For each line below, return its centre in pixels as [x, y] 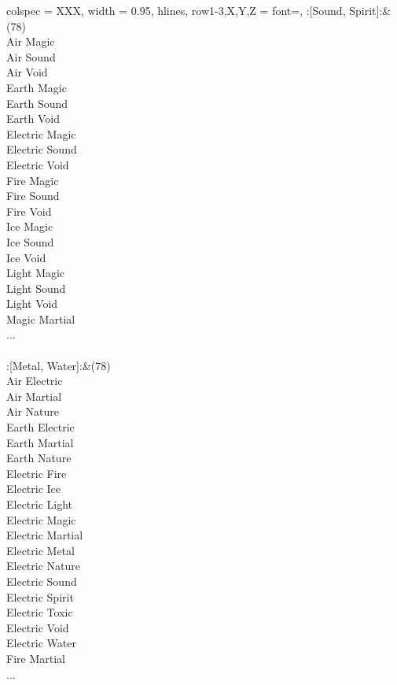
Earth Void [33, 118]
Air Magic [31, 41]
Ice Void [26, 257]
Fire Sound [33, 196]
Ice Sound [30, 241]
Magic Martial [41, 318]
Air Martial [34, 396]
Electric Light [40, 504]
